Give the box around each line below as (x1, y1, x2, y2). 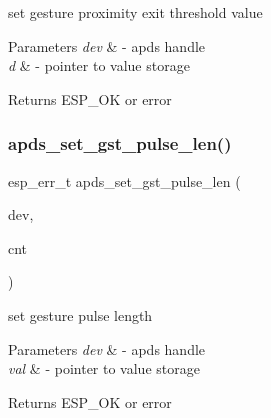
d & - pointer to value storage (8, 55, 190, 76)
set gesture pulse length (8, 304, 153, 325)
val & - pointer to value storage (8, 358, 200, 379)
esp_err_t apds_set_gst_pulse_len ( (8, 170, 241, 191)
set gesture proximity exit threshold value (8, 2, 263, 22)
